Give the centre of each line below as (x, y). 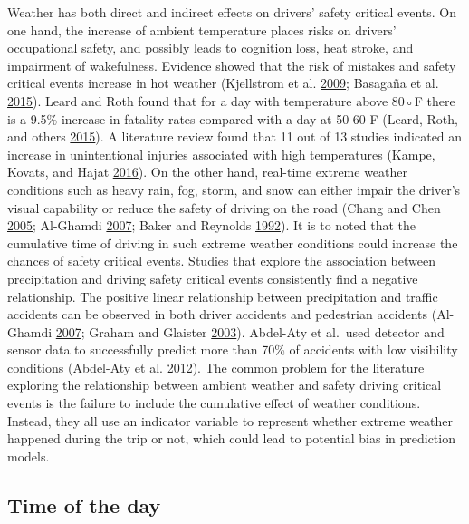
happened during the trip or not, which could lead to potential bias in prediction (231, 438)
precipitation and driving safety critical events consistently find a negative (213, 278)
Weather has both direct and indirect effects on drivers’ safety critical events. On (232, 12)
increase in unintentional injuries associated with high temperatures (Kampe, (221, 154)
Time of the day (84, 505)
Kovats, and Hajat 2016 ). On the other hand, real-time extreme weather (207, 172)
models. (29, 456)
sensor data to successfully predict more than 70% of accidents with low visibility (233, 349)
